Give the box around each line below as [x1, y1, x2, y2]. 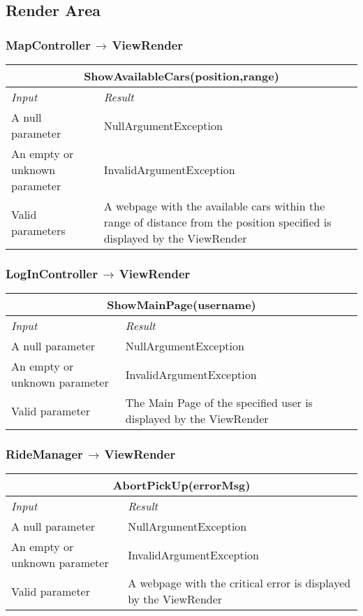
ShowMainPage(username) [107, 296, 256, 313]
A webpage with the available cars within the [103, 198, 325, 214]
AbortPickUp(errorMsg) [112, 477, 251, 494]
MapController [6, 36, 91, 53]
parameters [11, 222, 66, 238]
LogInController [6, 264, 98, 282]
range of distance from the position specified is [103, 214, 332, 230]
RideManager [6, 445, 83, 463]
